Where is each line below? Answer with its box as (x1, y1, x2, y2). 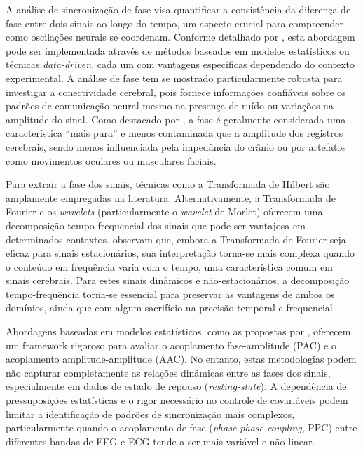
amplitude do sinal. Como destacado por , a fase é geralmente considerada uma (6, 112, 346, 126)
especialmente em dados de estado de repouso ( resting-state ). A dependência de (6, 379, 347, 393)
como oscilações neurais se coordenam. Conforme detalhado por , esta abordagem (6, 29, 355, 44)
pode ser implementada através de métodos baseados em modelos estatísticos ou (6, 43, 350, 58)
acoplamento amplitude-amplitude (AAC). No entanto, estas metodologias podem (6, 351, 357, 366)
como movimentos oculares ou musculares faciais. (6, 153, 217, 168)
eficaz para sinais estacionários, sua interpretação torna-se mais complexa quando (6, 245, 355, 260)
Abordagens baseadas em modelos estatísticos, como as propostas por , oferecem (6, 324, 351, 339)
